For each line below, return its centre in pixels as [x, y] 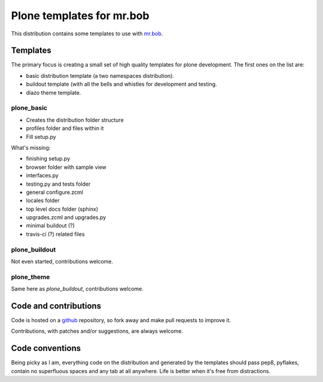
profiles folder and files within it [65, 128]
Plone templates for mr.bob [80, 16]
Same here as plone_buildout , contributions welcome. [77, 289]
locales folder [43, 201]
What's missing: [31, 147]
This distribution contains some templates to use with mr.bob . [87, 34]
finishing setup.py [48, 159]
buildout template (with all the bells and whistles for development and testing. [122, 84]
